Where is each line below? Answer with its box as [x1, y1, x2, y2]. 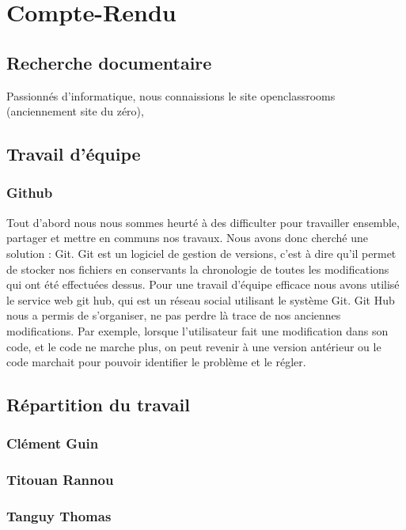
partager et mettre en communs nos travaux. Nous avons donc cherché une [6, 229, 369, 246]
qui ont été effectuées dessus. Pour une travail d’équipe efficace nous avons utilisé [6, 276, 400, 293]
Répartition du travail [6, 392, 190, 417]
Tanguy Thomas [6, 506, 112, 526]
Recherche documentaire [6, 50, 212, 74]
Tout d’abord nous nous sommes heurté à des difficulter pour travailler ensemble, [6, 214, 400, 230]
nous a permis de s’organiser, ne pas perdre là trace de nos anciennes [6, 307, 341, 324]
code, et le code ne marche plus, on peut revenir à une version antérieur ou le [6, 338, 381, 354]
